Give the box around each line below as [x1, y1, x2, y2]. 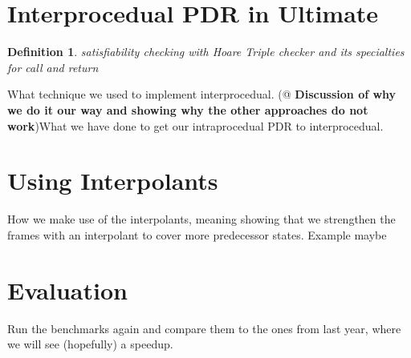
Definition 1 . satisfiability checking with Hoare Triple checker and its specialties [7, 43, 405, 60]
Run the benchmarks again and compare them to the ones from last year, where [7, 320, 401, 336]
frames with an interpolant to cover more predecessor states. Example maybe [7, 226, 387, 243]
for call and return [7, 58, 99, 75]
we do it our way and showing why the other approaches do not [7, 101, 368, 118]
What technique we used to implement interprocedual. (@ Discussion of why [7, 86, 397, 103]
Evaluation [7, 273, 128, 306]
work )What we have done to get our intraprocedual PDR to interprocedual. [7, 117, 384, 134]
